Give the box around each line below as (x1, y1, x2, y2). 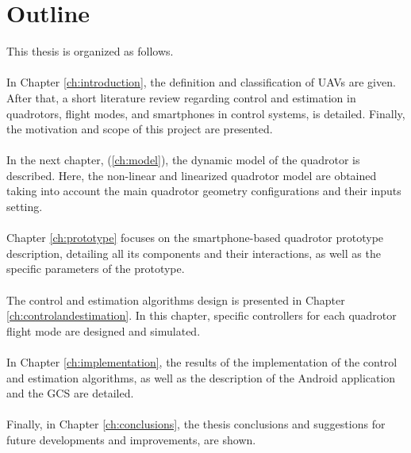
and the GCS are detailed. (6, 385, 134, 401)
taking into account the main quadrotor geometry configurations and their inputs (6, 182, 401, 199)
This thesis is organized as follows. (6, 43, 174, 60)
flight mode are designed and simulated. (6, 322, 201, 339)
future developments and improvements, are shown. (6, 431, 256, 447)
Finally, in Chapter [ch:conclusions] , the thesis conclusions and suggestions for (6, 416, 386, 432)
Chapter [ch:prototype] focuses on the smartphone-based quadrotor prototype (6, 229, 384, 246)
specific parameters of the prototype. (6, 260, 185, 277)
